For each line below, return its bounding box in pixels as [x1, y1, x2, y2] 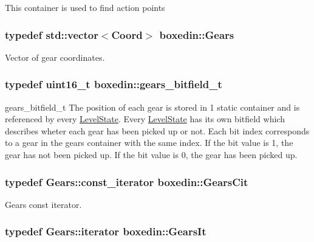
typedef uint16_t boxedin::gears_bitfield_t [5, 77, 222, 92]
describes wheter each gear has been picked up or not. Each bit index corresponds [5, 124, 310, 137]
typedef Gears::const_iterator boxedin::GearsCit [5, 174, 248, 189]
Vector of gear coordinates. [5, 50, 105, 63]
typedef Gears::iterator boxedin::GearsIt [5, 224, 206, 239]
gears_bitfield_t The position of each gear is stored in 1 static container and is [5, 100, 300, 113]
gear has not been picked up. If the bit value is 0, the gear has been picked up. [5, 148, 298, 161]
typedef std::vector [5, 27, 98, 42]
